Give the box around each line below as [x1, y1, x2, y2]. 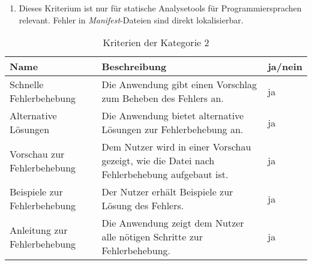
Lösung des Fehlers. [101, 198, 184, 213]
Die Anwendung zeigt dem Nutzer [101, 216, 244, 230]
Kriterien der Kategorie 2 [103, 35, 209, 50]
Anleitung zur [10, 222, 68, 237]
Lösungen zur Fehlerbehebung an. [101, 122, 244, 137]
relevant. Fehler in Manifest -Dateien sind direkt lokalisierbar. [19, 13, 244, 26]
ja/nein [268, 59, 302, 74]
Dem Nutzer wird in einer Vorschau [101, 140, 251, 154]
